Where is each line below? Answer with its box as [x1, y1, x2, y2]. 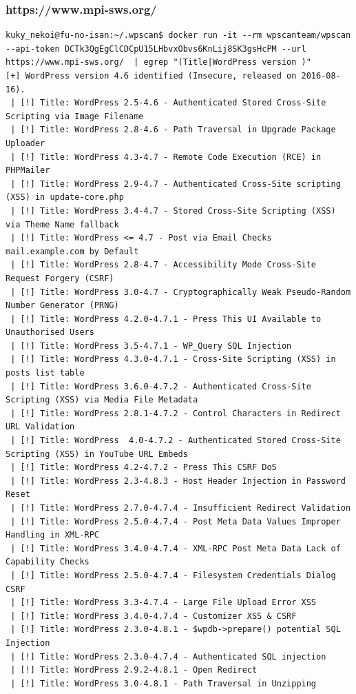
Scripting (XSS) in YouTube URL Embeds [6, 449, 188, 459]
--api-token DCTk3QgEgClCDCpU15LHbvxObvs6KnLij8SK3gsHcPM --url [6, 43, 306, 54]
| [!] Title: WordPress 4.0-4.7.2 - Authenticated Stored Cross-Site [10, 436, 341, 446]
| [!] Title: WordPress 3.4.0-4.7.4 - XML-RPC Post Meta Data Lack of [10, 543, 341, 553]
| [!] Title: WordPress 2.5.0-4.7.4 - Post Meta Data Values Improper [10, 516, 341, 527]
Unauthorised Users [6, 327, 94, 338]
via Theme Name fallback [6, 219, 119, 229]
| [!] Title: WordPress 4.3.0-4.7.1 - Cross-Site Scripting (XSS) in [10, 354, 336, 365]
